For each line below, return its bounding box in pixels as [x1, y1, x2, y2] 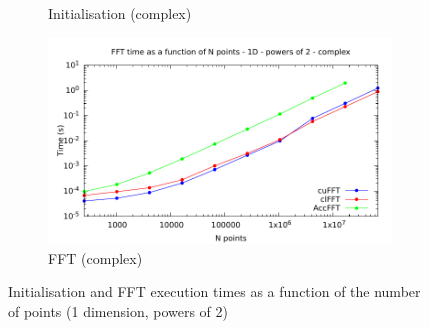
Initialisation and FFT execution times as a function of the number [8, 281, 421, 302]
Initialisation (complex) [48, 3, 192, 23]
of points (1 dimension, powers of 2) [8, 300, 228, 321]
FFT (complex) [48, 247, 143, 268]
